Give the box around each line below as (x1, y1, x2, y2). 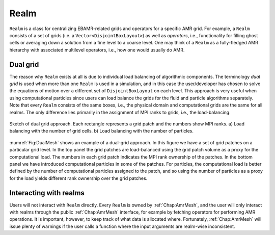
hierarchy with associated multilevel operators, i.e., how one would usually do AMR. (9, 46, 185, 53)
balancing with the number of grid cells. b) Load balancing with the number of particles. (9, 128, 194, 134)
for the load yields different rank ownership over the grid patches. (9, 175, 148, 181)
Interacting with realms (9, 189, 85, 197)
